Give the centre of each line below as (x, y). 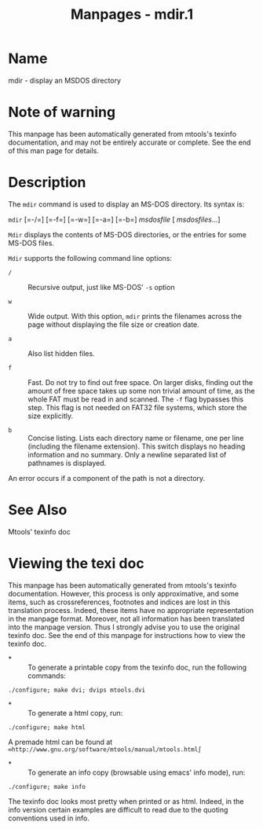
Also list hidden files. (62, 353)
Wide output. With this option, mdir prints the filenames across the (135, 316)
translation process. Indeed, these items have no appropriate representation (131, 610)
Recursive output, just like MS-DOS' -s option (101, 287)
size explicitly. (50, 416)
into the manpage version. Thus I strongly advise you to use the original (124, 627)
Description (47, 183)
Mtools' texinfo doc (39, 531)
